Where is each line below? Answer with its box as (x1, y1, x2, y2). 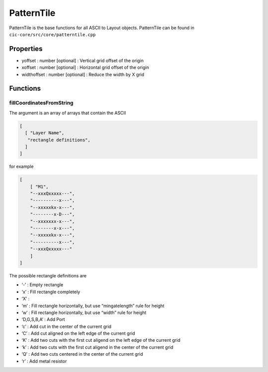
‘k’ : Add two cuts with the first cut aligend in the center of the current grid (21, 344, 174, 350)
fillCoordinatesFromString (9, 100, 74, 106)
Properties (9, 45, 43, 53)
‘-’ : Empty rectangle (21, 282, 64, 288)
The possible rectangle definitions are (9, 272, 87, 278)
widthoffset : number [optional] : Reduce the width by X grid (21, 71, 144, 77)
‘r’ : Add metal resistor (21, 358, 67, 364)
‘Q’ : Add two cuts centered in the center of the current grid (21, 351, 143, 357)
